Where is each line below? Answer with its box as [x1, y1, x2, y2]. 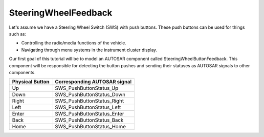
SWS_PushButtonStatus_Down [54, 91, 126, 98]
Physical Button [12, 78, 50, 85]
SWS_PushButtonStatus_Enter [54, 110, 124, 117]
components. [9, 69, 36, 75]
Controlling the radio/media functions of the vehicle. [21, 40, 127, 46]
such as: [9, 31, 26, 37]
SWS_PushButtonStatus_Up [54, 85, 118, 92]
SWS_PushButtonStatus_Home [54, 123, 126, 130]
